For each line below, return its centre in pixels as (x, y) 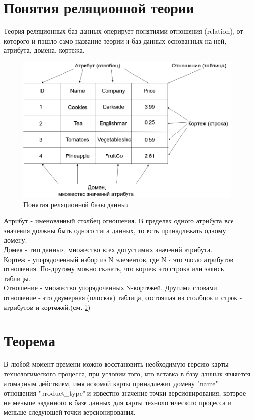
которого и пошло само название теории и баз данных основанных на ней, (115, 40)
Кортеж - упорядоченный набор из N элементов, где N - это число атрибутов (119, 259)
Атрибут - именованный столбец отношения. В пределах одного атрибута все (119, 221)
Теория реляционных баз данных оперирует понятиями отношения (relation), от (124, 31)
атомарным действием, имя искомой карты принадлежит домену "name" (111, 383)
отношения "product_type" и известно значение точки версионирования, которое (125, 393)
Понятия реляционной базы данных (76, 204)
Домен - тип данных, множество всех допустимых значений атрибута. (108, 250)
